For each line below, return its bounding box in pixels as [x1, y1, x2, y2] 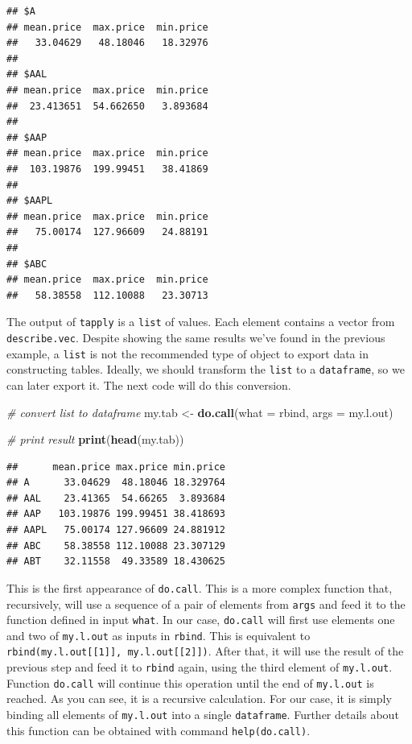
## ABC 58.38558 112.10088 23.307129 [6, 539, 226, 552]
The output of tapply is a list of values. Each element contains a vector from [6, 313, 395, 330]
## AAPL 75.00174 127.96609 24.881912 [6, 524, 226, 536]
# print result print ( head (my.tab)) [6, 431, 184, 448]
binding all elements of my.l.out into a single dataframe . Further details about [6, 706, 399, 723]
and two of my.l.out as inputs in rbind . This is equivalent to [6, 626, 311, 643]
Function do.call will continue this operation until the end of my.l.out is [6, 674, 374, 691]
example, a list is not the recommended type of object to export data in [6, 345, 369, 362]
